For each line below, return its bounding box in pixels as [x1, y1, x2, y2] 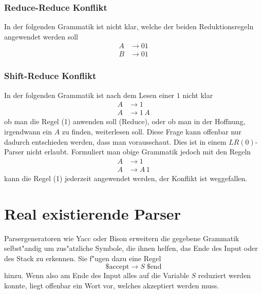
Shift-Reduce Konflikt [4, 69, 97, 82]
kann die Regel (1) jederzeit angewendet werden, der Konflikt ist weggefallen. [4, 172, 248, 183]
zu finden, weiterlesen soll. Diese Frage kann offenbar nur [62, 126, 242, 136]
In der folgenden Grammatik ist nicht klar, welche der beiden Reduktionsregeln [4, 21, 254, 32]
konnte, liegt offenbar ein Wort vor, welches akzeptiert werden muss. [4, 280, 219, 290]
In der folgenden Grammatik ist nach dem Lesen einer [4, 89, 175, 100]
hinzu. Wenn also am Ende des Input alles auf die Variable [4, 270, 189, 281]
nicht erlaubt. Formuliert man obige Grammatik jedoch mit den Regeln [26, 146, 251, 157]
